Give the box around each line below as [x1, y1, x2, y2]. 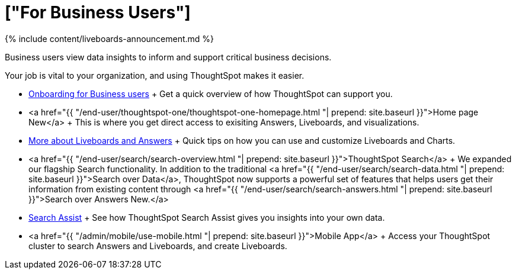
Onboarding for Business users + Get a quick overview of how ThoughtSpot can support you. [28, 88, 393, 99]
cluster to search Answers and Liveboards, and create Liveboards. [28, 240, 287, 251]
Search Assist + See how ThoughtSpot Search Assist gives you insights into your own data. [28, 212, 385, 223]
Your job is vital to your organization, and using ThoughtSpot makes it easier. [5, 70, 305, 80]
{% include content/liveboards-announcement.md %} [5, 33, 214, 44]
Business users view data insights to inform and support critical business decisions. [5, 51, 332, 62]
